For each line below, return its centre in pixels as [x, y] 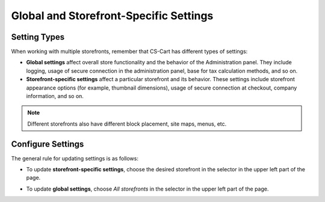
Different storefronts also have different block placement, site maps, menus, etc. [127, 124]
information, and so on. [55, 96]
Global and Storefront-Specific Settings [112, 16]
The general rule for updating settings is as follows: [75, 158]
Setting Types [38, 37]
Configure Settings [48, 144]
